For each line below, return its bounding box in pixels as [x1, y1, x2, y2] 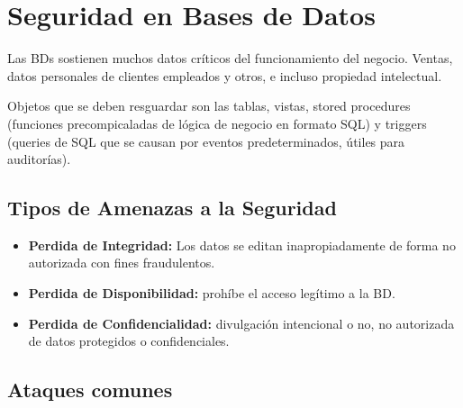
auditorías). [7, 150, 71, 168]
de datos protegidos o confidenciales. [28, 331, 230, 350]
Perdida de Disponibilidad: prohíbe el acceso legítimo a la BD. [28, 284, 395, 303]
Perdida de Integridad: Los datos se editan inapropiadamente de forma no [28, 235, 456, 254]
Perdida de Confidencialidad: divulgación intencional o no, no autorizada [28, 313, 455, 332]
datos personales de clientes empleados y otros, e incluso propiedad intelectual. [7, 66, 442, 85]
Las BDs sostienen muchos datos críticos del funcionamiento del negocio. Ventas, [7, 49, 453, 68]
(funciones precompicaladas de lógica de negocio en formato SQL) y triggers [7, 113, 427, 132]
